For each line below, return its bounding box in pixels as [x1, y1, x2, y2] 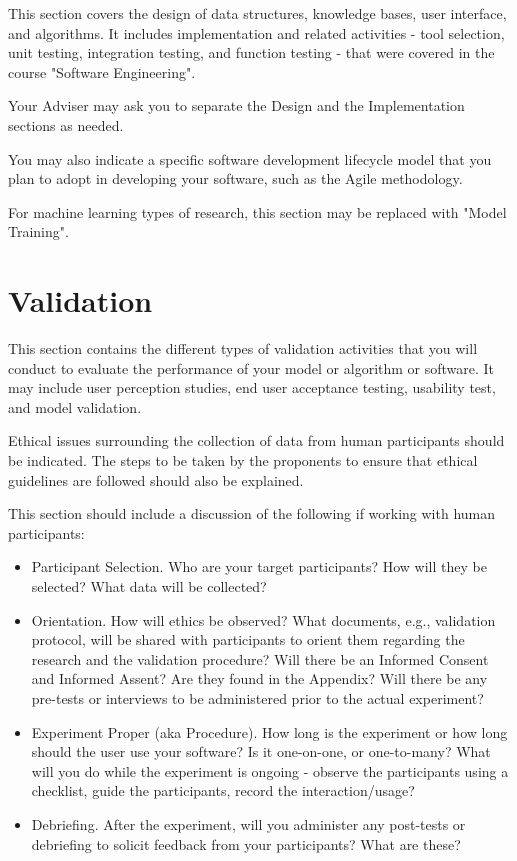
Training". [8, 221, 69, 242]
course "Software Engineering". [8, 61, 196, 82]
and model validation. [8, 396, 142, 417]
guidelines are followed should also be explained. [8, 469, 304, 490]
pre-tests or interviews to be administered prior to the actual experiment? [31, 687, 484, 708]
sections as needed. [8, 114, 124, 135]
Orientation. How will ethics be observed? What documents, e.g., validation [31, 609, 496, 630]
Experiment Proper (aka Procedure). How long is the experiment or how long [31, 721, 508, 742]
